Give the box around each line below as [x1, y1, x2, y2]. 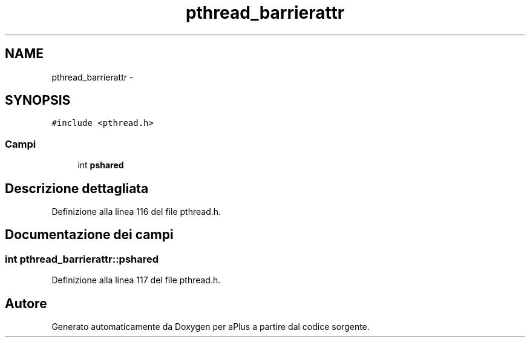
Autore [5, 295, 47, 311]
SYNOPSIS [5, 93, 71, 108]
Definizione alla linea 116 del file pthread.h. [51, 206, 221, 217]
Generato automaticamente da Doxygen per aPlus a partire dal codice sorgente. [51, 321, 370, 332]
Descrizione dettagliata [5, 180, 149, 196]
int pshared [77, 160, 124, 171]
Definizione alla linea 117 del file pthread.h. [51, 275, 221, 286]
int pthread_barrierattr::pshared [5, 252, 159, 265]
